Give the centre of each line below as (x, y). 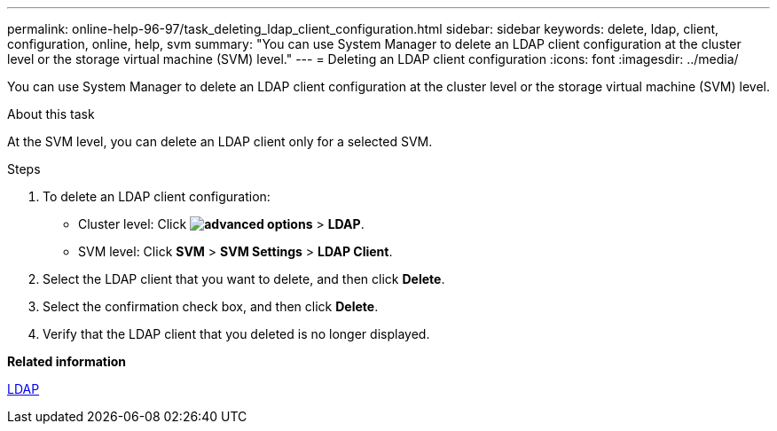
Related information (67, 361)
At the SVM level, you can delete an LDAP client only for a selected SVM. (220, 141)
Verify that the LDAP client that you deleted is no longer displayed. (236, 334)
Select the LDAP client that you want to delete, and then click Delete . (244, 279)
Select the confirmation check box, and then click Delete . (211, 306)
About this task (51, 114)
